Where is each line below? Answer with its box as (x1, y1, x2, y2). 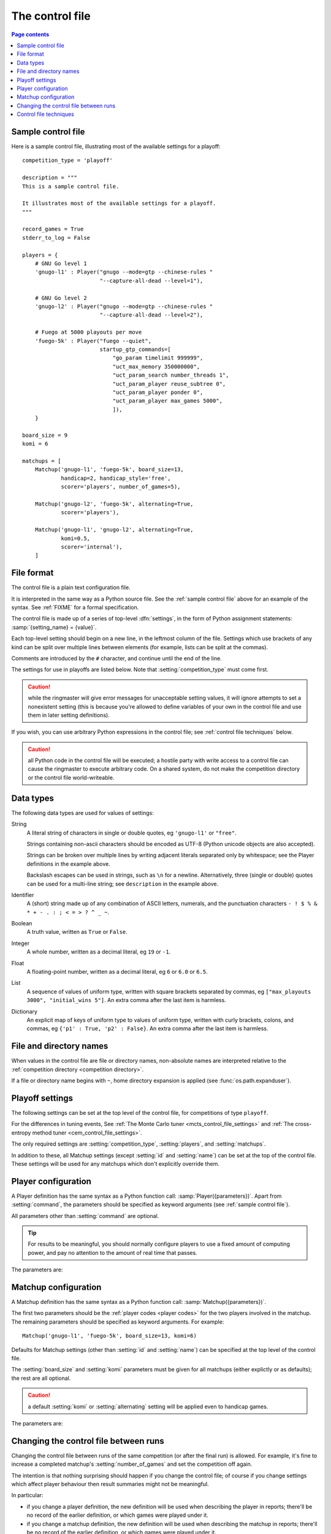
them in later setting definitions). (28, 711, 110, 719)
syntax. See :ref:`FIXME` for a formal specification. (11, 604, 139, 611)
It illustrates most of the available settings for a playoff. (22, 200, 216, 207)
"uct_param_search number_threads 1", (112, 372, 229, 379)
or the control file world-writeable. (28, 774, 115, 781)
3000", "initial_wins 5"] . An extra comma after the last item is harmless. (26, 996, 226, 1004)
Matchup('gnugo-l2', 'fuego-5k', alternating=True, (34, 500, 194, 507)
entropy (11, 1129, 31, 1136)
